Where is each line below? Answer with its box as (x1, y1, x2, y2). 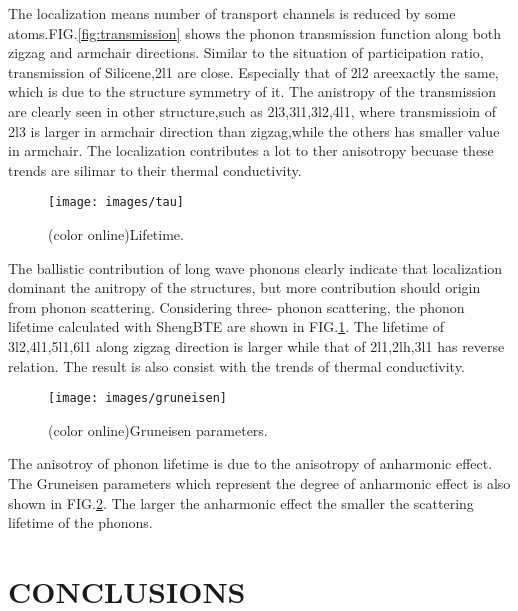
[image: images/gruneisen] (48, 391, 227, 406)
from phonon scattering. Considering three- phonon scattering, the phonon (8, 296, 465, 317)
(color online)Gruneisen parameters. (48, 419, 268, 440)
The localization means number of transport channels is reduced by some (8, 3, 456, 23)
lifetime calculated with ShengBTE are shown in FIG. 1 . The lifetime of (8, 316, 444, 337)
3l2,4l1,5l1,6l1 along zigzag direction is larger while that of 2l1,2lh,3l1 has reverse (8, 335, 505, 356)
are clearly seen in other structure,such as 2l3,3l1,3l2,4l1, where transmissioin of (8, 100, 497, 121)
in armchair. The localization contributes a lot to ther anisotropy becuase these (8, 140, 494, 161)
